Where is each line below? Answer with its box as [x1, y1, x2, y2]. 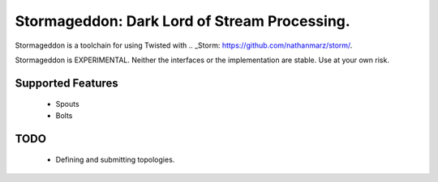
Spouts [55, 99, 80, 109]
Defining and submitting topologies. [55, 154, 175, 165]
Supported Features [15, 76, 119, 90]
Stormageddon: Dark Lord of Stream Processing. [15, 12, 350, 30]
